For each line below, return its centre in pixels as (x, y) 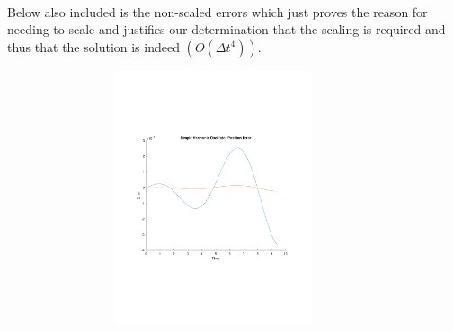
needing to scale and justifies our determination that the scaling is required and (226, 29)
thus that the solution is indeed (93, 46)
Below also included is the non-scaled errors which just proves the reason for (218, 11)
